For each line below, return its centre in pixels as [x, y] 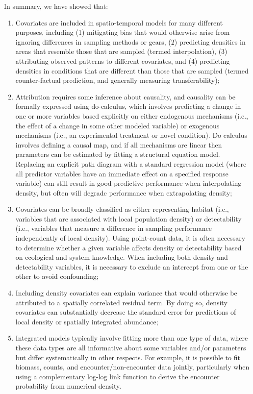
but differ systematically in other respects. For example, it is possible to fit [128, 357]
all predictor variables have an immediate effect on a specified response [122, 173]
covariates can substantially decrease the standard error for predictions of [126, 312]
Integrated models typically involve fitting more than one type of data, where [132, 338]
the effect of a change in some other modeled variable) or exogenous [117, 125]
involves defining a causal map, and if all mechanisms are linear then [119, 144]
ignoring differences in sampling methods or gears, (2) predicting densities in [130, 41]
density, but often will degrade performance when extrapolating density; [124, 192]
